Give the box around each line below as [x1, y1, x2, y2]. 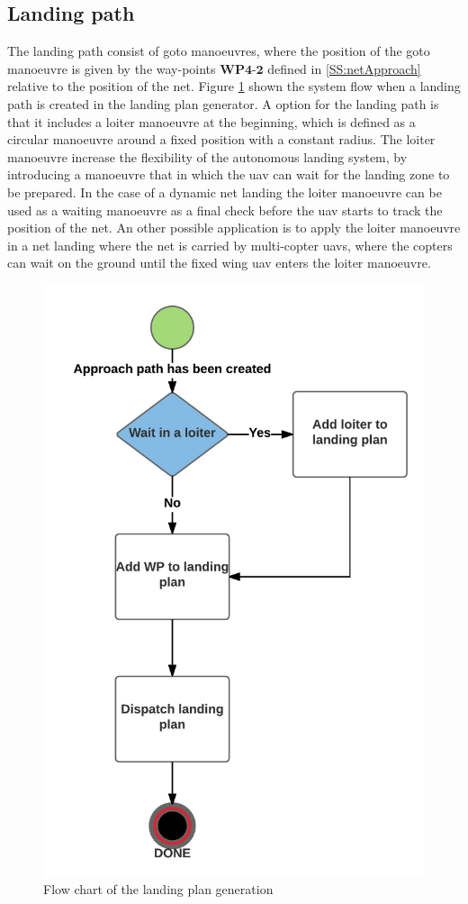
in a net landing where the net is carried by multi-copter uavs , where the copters [7, 235, 453, 254]
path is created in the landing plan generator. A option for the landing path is [7, 94, 439, 113]
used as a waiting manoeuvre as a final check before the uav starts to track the [7, 200, 443, 219]
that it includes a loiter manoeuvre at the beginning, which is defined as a [7, 112, 416, 131]
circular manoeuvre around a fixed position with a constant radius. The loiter [7, 130, 436, 149]
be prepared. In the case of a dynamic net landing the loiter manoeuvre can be [7, 182, 442, 201]
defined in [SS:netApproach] [267, 59, 421, 78]
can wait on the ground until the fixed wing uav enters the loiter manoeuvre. [7, 253, 431, 272]
